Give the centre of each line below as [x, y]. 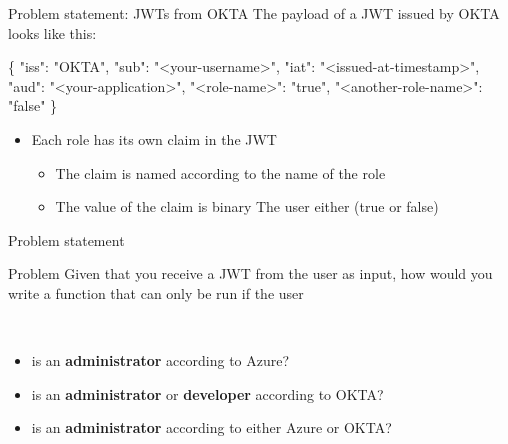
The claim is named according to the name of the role [220, 172]
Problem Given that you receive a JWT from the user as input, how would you [250, 273]
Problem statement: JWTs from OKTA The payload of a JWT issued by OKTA [254, 13]
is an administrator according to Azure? [160, 360]
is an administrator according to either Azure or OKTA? [211, 427]
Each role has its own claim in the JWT [154, 138]
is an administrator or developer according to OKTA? [207, 393]
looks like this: [52, 32]
